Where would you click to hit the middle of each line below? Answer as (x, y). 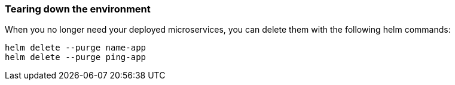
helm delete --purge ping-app (76, 57)
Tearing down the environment (78, 9)
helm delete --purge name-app (76, 48)
